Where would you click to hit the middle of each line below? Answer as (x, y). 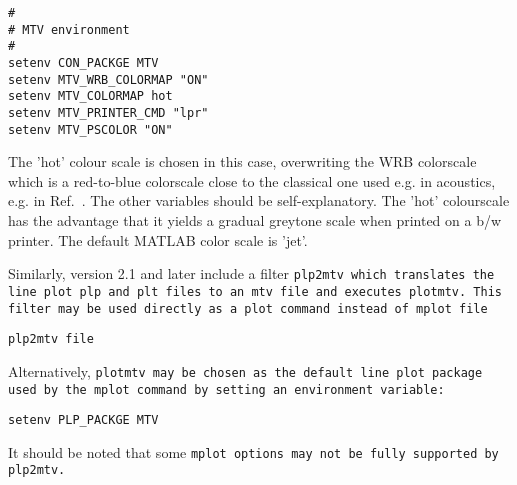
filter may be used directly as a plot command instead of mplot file (248, 308)
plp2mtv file (51, 339)
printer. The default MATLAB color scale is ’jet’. (158, 239)
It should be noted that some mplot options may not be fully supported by (253, 451)
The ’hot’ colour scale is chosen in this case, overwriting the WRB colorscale (242, 161)
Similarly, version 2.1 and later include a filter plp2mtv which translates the (251, 273)
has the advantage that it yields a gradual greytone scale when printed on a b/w (255, 220)
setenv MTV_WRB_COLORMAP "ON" (108, 79)
